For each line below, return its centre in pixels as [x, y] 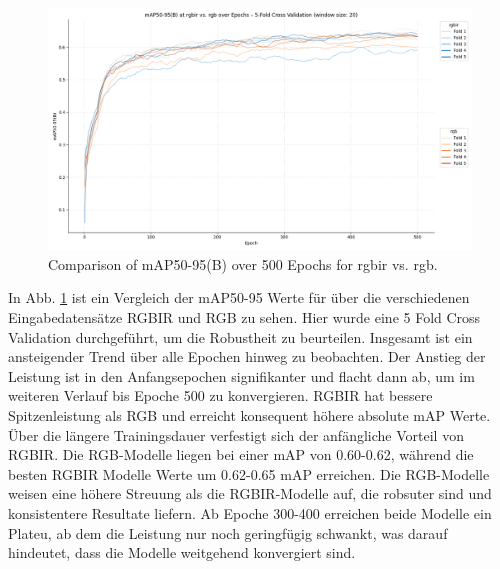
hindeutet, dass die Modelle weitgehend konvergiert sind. [182, 552]
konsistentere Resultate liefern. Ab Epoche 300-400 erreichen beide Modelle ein [250, 512]
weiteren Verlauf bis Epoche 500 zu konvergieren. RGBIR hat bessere [220, 395]
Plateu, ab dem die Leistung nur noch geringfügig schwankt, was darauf [228, 532]
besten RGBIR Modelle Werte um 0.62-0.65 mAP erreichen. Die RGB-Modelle [249, 473]
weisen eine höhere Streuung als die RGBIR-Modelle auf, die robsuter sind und [250, 493]
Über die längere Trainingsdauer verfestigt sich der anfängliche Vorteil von [236, 434]
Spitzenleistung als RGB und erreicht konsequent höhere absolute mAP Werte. [249, 414]
